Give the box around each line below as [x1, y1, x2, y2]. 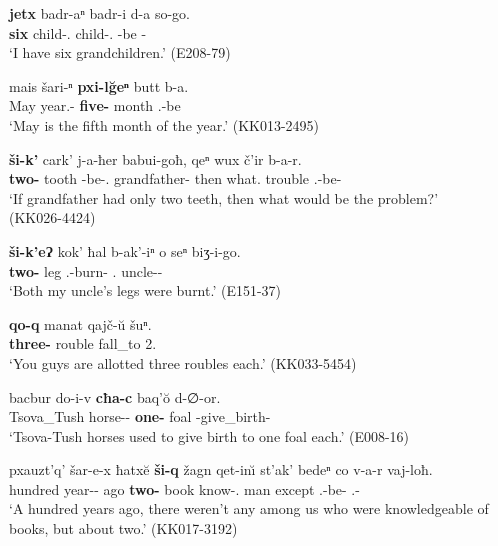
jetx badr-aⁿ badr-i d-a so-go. [9, 3, 190, 23]
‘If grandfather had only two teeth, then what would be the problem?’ [9, 187, 439, 208]
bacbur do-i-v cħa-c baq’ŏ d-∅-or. [9, 386, 221, 407]
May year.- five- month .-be [9, 95, 181, 116]
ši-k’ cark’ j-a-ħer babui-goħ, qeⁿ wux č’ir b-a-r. [9, 148, 302, 169]
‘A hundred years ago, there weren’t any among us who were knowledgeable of [9, 498, 489, 519]
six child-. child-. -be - [9, 22, 147, 43]
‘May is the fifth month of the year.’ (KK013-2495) [9, 114, 320, 135]
